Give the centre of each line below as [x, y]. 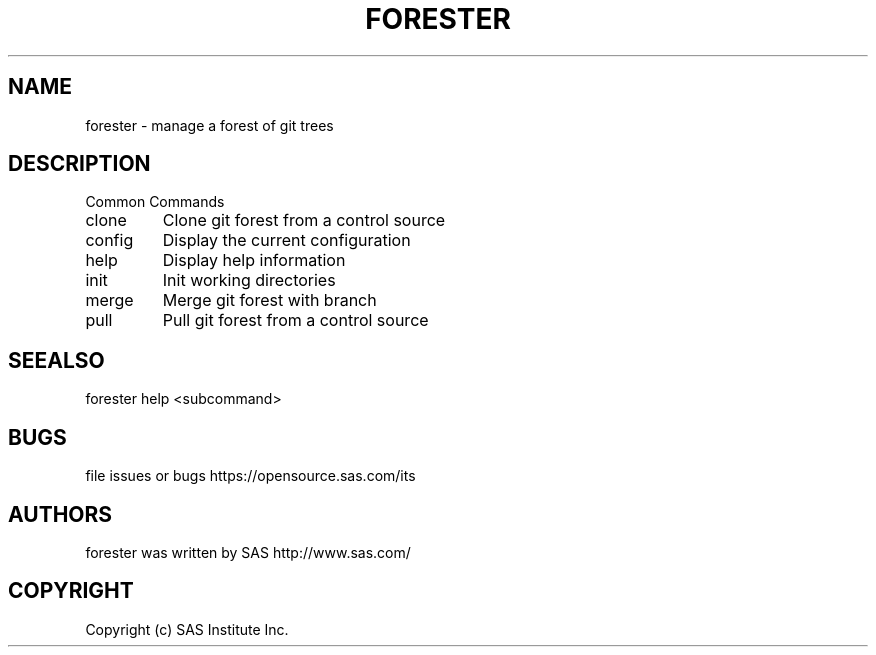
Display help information [254, 260]
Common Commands [155, 202]
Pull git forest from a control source [295, 320]
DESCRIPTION [79, 164]
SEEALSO [56, 360]
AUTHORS [60, 514]
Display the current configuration [286, 240]
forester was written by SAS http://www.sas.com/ [248, 552]
